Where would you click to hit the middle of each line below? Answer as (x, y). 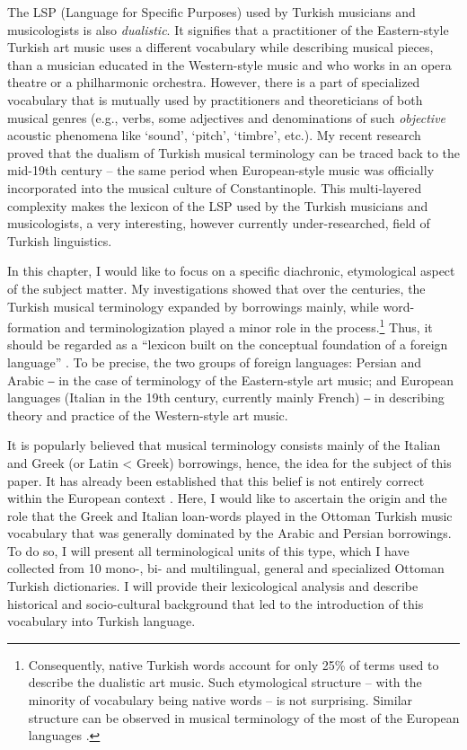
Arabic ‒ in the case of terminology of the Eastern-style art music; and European (231, 379)
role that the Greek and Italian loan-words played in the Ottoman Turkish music (230, 515)
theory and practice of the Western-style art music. (148, 415)
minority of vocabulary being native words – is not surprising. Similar (220, 700)
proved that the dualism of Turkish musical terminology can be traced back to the (233, 152)
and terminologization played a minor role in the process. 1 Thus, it (249, 326)
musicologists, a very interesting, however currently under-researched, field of (219, 223)
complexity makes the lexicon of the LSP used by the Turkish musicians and (218, 205)
